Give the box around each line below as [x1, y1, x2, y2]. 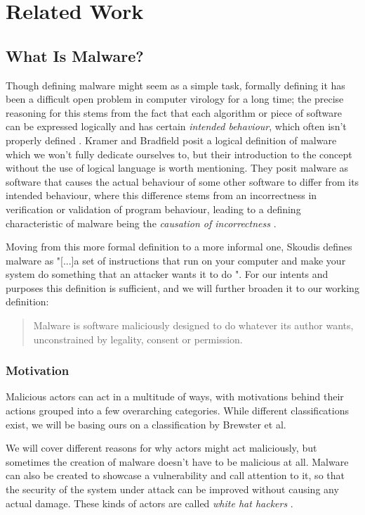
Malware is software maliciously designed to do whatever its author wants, [33, 318, 354, 333]
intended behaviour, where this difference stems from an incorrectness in [6, 188, 317, 203]
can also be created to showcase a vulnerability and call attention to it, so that [6, 468, 345, 483]
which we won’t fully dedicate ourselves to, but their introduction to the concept [6, 146, 352, 161]
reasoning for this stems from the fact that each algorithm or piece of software [6, 105, 342, 120]
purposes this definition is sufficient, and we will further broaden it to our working [6, 280, 359, 295]
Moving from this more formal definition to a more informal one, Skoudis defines [6, 239, 352, 254]
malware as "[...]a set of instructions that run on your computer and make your [6, 253, 346, 267]
